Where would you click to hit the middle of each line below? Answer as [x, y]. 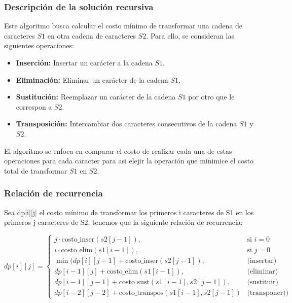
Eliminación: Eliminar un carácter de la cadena [92, 79]
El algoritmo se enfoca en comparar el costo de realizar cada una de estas [118, 150]
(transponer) [266, 293]
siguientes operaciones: [39, 45]
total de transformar [36, 170]
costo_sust [134, 282]
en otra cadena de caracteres [92, 35]
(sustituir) [263, 282]
